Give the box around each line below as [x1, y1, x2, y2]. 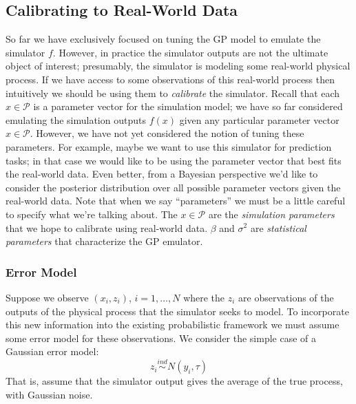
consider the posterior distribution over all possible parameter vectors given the [6, 180, 341, 194]
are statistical [250, 220, 306, 235]
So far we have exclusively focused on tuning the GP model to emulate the [6, 32, 321, 46]
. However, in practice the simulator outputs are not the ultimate [52, 45, 328, 59]
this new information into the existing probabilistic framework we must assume [6, 317, 339, 332]
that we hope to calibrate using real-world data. [6, 220, 208, 235]
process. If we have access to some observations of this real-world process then [6, 72, 335, 86]
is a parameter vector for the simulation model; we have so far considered [33, 99, 343, 114]
